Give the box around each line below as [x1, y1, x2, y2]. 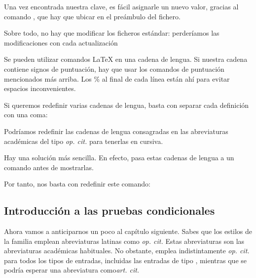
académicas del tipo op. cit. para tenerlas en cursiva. [4, 136, 163, 146]
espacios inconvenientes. [4, 83, 76, 93]
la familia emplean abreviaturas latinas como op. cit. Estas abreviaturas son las [4, 235, 245, 246]
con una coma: [4, 109, 48, 120]
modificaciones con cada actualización [4, 37, 118, 47]
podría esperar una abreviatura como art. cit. [4, 265, 140, 275]
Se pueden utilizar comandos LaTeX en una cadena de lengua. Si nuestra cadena [4, 54, 248, 64]
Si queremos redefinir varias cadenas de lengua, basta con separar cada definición [4, 99, 249, 110]
